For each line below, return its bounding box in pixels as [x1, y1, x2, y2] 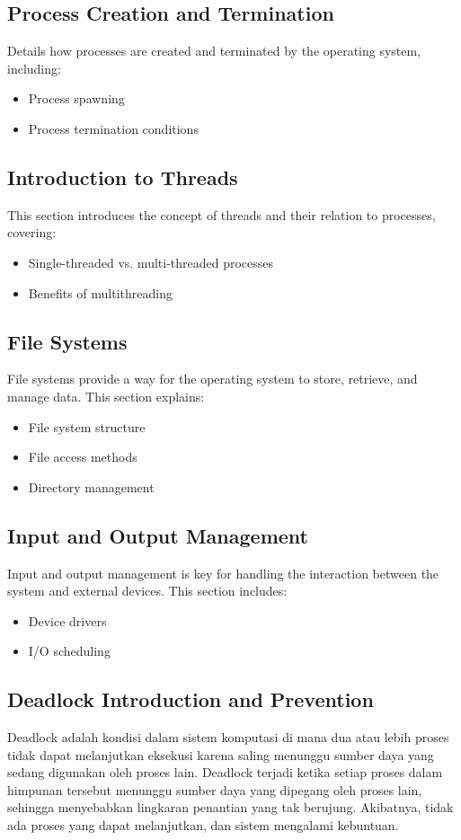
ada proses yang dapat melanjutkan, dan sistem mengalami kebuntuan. [7, 816, 399, 835]
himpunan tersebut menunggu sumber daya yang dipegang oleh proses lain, [7, 780, 422, 799]
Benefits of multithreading [28, 283, 173, 302]
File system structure [28, 417, 146, 436]
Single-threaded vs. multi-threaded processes [28, 252, 274, 271]
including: [7, 58, 61, 77]
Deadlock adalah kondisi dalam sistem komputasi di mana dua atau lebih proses [7, 728, 449, 747]
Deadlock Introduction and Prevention [7, 685, 374, 713]
